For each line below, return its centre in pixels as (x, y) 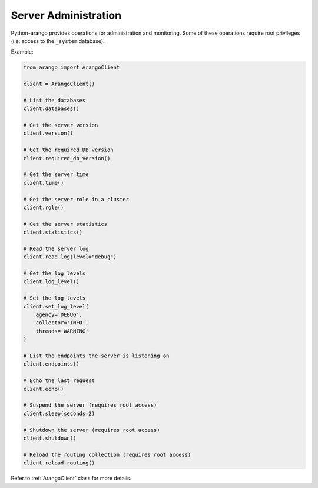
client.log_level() (51, 282)
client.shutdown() (50, 438)
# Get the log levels (54, 273)
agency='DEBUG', (59, 315)
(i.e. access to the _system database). (58, 41)
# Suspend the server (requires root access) (90, 405)
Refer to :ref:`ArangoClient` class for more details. (71, 478)
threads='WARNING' (62, 331)
